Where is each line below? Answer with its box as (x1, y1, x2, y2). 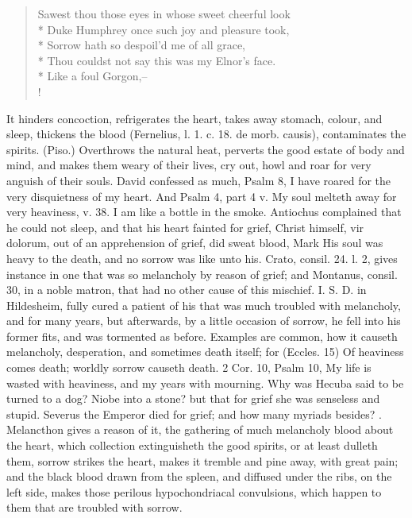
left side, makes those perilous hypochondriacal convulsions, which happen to (6, 483, 382, 500)
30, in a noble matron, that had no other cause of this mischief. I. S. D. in (6, 281, 367, 298)
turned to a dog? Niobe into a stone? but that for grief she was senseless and (6, 390, 380, 407)
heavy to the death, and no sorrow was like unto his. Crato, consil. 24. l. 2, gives (6, 249, 398, 266)
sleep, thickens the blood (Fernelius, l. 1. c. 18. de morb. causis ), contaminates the (6, 126, 406, 142)
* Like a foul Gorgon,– (37, 68, 148, 84)
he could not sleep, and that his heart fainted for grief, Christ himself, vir (6, 218, 364, 235)
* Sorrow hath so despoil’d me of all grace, (37, 37, 246, 53)
